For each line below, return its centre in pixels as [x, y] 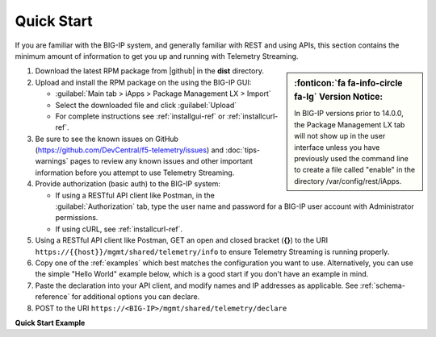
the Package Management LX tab [350, 124]
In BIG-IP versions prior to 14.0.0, [349, 114]
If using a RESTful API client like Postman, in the [135, 195]
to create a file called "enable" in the [355, 170]
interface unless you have [337, 147]
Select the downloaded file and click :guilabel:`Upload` [146, 105]
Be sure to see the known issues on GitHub [107, 139]
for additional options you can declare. [136, 297]
